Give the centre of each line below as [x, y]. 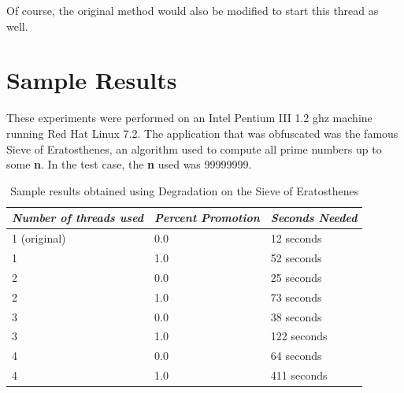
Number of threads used [78, 218]
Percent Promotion [207, 218]
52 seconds [296, 257]
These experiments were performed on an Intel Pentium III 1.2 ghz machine [189, 118]
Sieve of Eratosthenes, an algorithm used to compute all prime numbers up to [194, 148]
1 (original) [39, 238]
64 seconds [296, 356]
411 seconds [299, 375]
